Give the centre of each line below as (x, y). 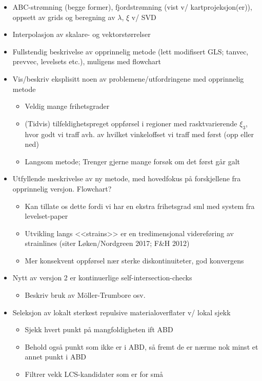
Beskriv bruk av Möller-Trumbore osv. (85, 295)
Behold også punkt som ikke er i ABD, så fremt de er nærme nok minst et (142, 346)
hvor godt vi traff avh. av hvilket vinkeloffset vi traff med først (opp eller (139, 134)
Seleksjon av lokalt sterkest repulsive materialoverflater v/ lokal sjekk (122, 312)
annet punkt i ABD (55, 357)
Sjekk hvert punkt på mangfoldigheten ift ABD (99, 329)
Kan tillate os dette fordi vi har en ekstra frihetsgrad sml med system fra (140, 206)
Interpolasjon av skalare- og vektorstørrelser (82, 34)
